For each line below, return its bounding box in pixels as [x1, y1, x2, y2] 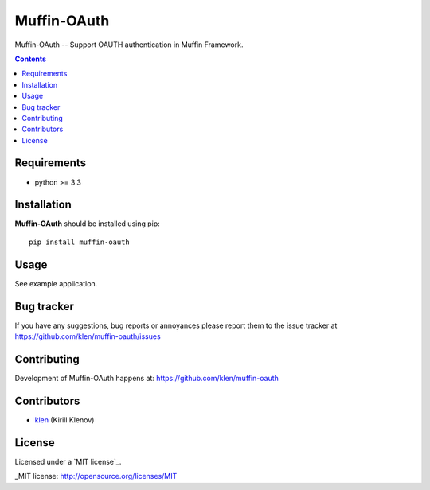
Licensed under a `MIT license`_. [14, 457, 122, 466]
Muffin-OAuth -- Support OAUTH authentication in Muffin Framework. [14, 40, 244, 49]
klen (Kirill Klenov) [34, 414, 95, 425]
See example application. [14, 278, 98, 288]
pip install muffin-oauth [29, 237, 131, 247]
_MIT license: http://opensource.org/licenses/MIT [14, 472, 178, 481]
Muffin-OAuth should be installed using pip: [14, 219, 161, 228]
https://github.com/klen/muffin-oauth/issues [14, 332, 161, 341]
